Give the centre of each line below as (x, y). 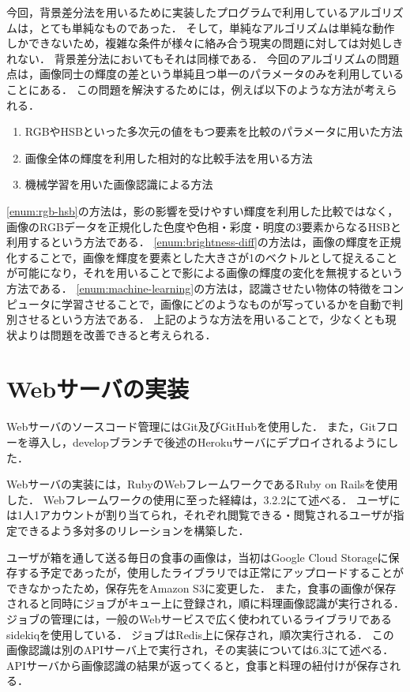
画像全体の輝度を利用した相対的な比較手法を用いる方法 (169, 157)
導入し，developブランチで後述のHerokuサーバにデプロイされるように (208, 442)
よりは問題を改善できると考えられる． (117, 334)
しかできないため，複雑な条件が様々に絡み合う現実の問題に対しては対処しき (205, 43)
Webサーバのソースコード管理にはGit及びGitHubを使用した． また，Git (191, 426)
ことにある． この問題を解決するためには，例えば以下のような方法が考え (196, 89)
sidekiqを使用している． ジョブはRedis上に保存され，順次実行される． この (200, 634)
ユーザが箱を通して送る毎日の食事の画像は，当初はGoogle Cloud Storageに (197, 557)
